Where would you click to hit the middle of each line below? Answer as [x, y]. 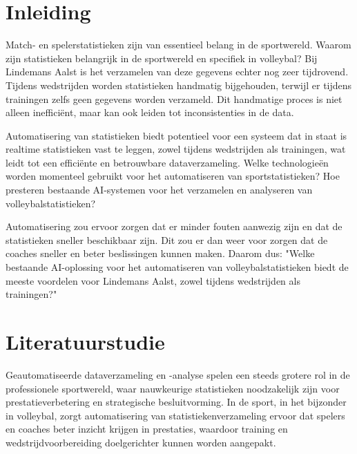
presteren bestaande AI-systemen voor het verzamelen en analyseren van [159, 190]
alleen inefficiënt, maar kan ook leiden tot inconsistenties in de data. [150, 112]
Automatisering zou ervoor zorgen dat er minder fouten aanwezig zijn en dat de [174, 226]
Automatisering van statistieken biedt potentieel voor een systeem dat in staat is [176, 135]
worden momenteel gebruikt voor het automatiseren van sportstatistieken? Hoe [173, 176]
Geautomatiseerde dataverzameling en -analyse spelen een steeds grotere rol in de [178, 374]
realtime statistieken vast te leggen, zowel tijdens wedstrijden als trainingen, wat [176, 149]
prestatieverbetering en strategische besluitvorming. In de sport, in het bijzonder [176, 402]
